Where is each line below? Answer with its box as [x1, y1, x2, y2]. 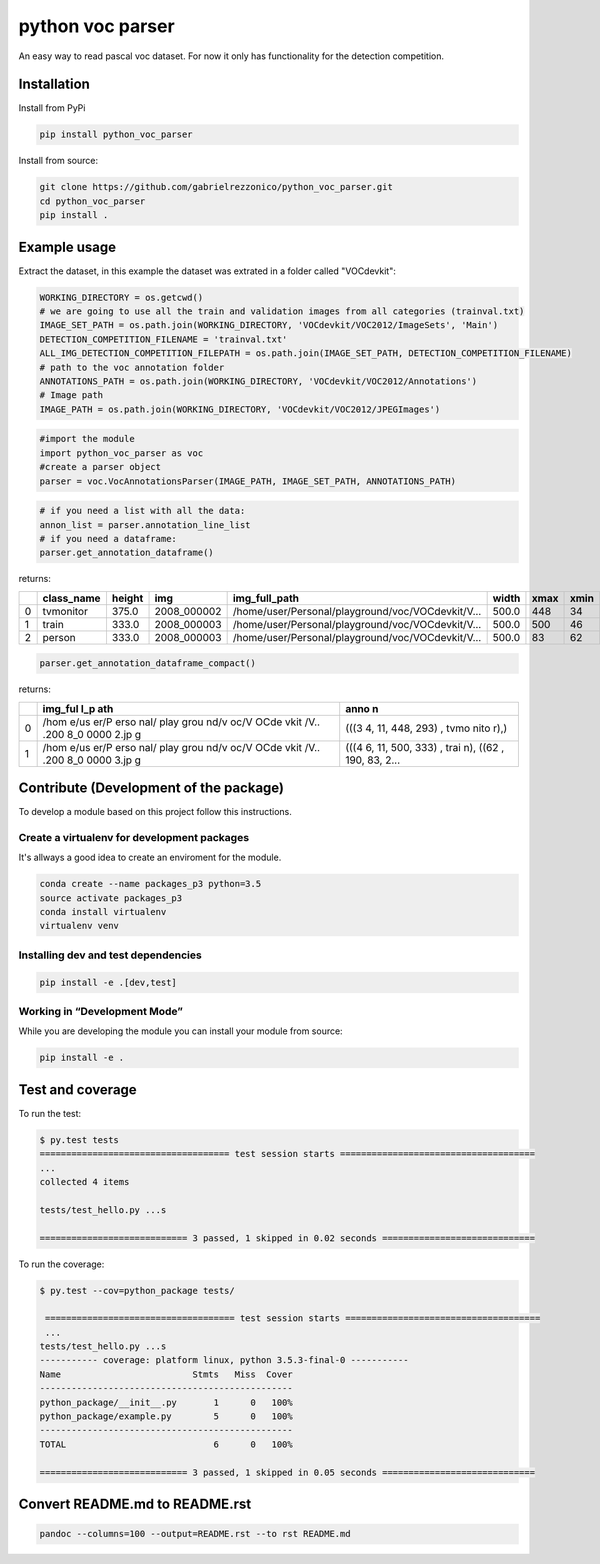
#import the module [39, 433, 135, 445]
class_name [42, 591, 101, 605]
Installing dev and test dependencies [18, 948, 202, 962]
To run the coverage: [18, 1258, 105, 1270]
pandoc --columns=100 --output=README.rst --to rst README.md [39, 1528, 351, 1540]
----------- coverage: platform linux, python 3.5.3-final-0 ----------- [39, 1355, 409, 1366]
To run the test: [18, 1107, 82, 1119]
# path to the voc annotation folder [39, 361, 225, 373]
